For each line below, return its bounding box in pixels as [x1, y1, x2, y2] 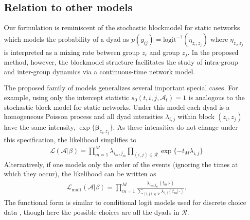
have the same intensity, [4, 122, 75, 132]
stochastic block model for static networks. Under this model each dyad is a [4, 102, 230, 112]
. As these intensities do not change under [113, 122, 238, 132]
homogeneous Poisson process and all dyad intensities [4, 111, 163, 121]
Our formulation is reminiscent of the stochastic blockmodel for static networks [4, 22, 240, 33]
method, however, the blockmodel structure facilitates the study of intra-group [4, 57, 238, 67]
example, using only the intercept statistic [4, 92, 129, 102]
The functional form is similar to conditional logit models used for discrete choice [4, 197, 246, 207]
